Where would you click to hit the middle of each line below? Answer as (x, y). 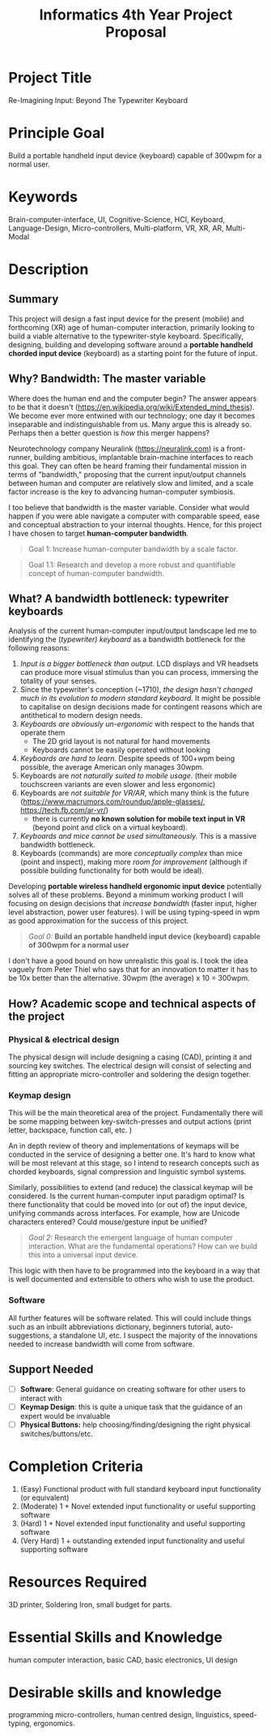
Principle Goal (57, 133)
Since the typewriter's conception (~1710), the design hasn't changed (136, 690)
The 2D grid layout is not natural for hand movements (121, 741)
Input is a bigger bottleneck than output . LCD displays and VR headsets (139, 664)
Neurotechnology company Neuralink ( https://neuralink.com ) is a (116, 449)
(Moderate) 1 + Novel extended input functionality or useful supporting (138, 1506)
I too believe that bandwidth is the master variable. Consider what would (129, 507)
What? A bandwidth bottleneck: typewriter (119, 599)
